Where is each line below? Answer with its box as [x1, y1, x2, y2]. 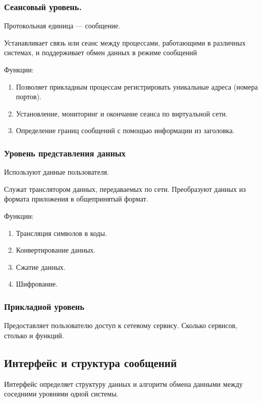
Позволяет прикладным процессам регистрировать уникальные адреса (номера [16, 81, 258, 92]
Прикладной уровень [4, 300, 84, 312]
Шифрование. [16, 278, 58, 289]
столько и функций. [4, 330, 64, 340]
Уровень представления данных [4, 146, 126, 159]
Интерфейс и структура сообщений [4, 354, 177, 370]
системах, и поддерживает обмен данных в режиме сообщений [4, 47, 197, 58]
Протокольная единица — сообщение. [4, 20, 121, 31]
